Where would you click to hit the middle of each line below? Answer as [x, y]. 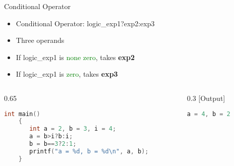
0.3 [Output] [206, 98]
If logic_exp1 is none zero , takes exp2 [75, 57]
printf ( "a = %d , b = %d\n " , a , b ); [89, 151]
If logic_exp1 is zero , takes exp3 [67, 74]
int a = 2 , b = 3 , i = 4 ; [73, 129]
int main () [22, 114]
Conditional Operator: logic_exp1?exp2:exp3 [85, 23]
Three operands [40, 40]
